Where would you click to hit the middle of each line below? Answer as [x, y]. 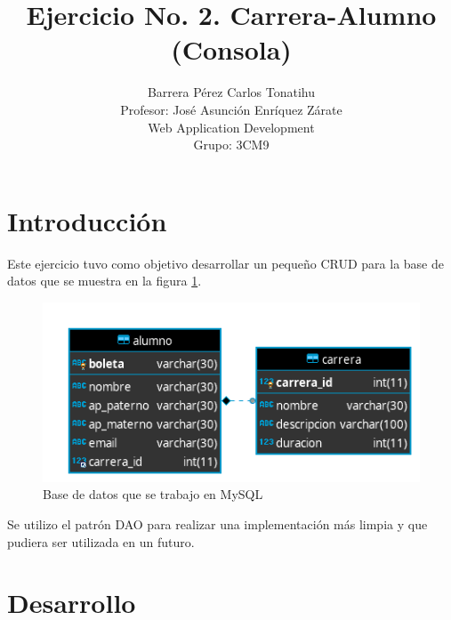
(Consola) [231, 49]
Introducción [87, 220]
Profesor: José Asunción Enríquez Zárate [231, 109]
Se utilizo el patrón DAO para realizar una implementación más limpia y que [217, 523]
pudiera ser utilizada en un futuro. [101, 541]
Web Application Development [231, 127]
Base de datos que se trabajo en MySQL [153, 494]
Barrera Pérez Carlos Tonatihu [231, 92]
